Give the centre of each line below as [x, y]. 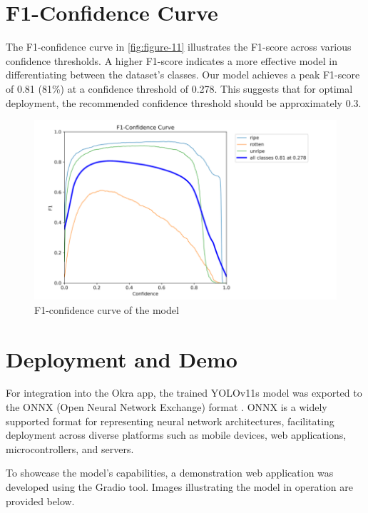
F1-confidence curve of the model [107, 309]
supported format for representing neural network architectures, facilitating [170, 421]
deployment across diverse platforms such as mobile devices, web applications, [176, 435]
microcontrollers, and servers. [70, 448]
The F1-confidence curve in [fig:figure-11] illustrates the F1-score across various [179, 47]
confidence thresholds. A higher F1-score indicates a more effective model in [172, 60]
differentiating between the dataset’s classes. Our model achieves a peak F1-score [183, 75]
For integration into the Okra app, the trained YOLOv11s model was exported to [184, 393]
